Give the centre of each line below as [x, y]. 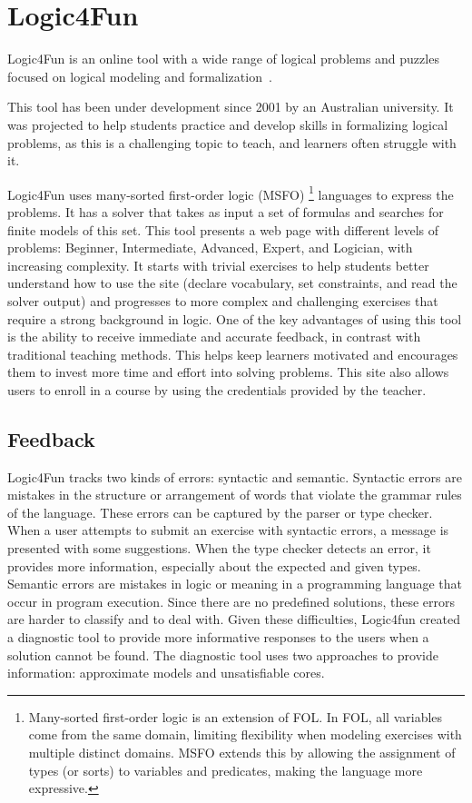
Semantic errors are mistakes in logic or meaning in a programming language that [235, 584]
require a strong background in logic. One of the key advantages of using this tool [235, 318]
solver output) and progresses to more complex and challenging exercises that [223, 300]
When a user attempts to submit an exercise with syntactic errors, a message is [228, 530]
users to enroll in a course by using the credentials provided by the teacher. [217, 389]
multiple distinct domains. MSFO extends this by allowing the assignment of [242, 752]
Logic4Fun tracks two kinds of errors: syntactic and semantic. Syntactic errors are [235, 476]
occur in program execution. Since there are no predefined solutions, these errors [231, 601]
